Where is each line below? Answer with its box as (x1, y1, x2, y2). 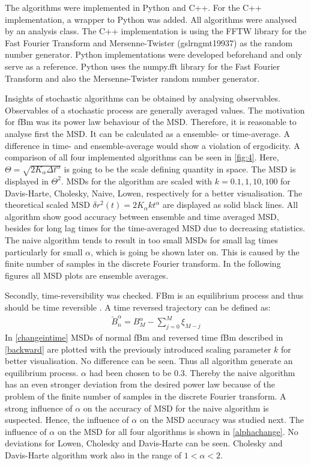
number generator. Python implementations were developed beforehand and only (5, 48, 303, 61)
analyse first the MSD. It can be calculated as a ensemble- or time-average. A (5, 127, 290, 139)
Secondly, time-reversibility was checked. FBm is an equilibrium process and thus (5, 289, 304, 302)
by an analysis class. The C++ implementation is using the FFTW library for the (5, 25, 307, 37)
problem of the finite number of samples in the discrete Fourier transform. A (5, 390, 286, 403)
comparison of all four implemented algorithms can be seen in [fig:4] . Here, (5, 151, 279, 163)
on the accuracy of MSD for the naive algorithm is (83, 401, 269, 414)
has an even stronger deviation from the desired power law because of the (5, 378, 276, 391)
